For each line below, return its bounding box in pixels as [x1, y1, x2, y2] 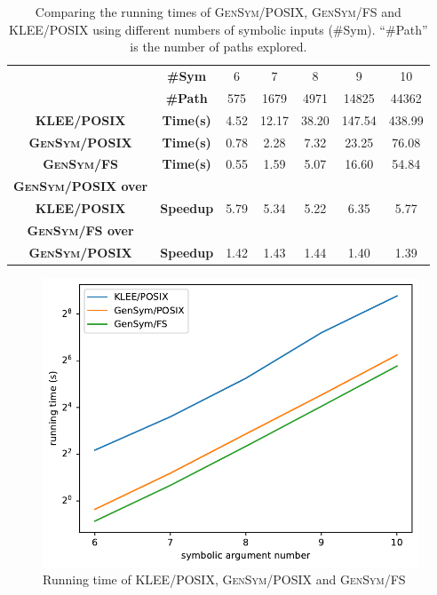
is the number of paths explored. [130, 37, 307, 56]
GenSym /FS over [27, 220, 134, 239]
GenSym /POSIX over [13, 177, 148, 195]
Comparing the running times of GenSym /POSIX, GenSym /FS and [35, 3, 401, 20]
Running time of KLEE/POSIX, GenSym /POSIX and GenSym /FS [43, 570, 406, 589]
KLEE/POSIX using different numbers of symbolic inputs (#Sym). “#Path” [9, 20, 428, 38]
